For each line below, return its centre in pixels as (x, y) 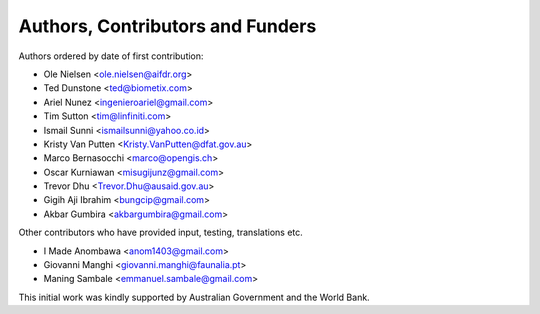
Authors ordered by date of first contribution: (111, 56)
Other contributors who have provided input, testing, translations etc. (161, 232)
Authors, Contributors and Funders (167, 26)
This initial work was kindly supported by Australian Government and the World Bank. (194, 297)
